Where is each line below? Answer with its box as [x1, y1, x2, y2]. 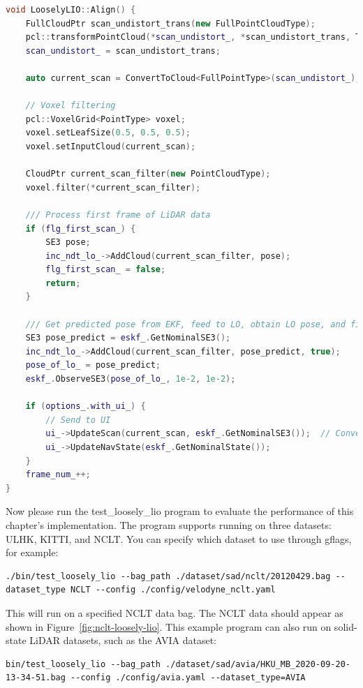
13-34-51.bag [6, 673, 66, 683]
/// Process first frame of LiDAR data [25, 209, 211, 220]
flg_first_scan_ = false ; [45, 264, 166, 275]
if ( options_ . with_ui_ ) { [25, 401, 146, 412]
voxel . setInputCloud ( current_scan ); [25, 141, 196, 151]
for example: [6, 545, 59, 560]
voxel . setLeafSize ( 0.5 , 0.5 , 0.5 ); [25, 128, 191, 138]
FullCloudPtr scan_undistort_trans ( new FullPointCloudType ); [25, 18, 316, 29]
